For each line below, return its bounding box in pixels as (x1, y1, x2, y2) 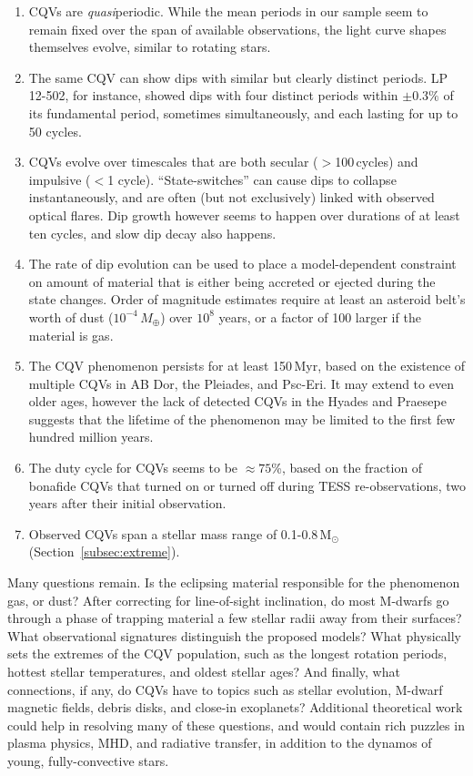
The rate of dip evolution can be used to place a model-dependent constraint (28, 254, 457, 273)
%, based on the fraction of (271, 458, 423, 477)
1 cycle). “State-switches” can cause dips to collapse (107, 169, 397, 189)
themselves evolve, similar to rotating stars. (28, 37, 271, 56)
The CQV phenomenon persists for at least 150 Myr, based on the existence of (28, 356, 466, 375)
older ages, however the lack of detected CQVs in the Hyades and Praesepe (28, 392, 447, 411)
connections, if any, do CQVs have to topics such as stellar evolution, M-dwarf (7, 679, 443, 699)
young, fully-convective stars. (7, 750, 169, 770)
